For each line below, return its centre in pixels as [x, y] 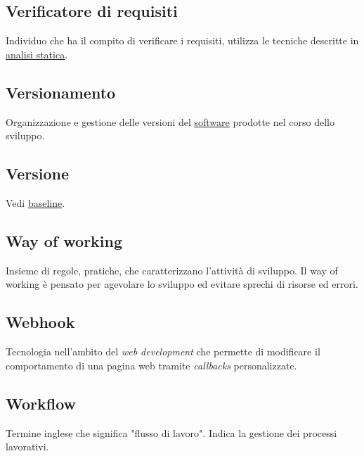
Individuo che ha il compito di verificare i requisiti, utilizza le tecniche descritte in [182, 40]
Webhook [40, 322]
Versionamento [61, 92]
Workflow [41, 403]
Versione [38, 173]
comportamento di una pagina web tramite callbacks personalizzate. [151, 365]
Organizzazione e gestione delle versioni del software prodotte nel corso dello [170, 121]
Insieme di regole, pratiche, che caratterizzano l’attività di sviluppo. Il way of [172, 270]
